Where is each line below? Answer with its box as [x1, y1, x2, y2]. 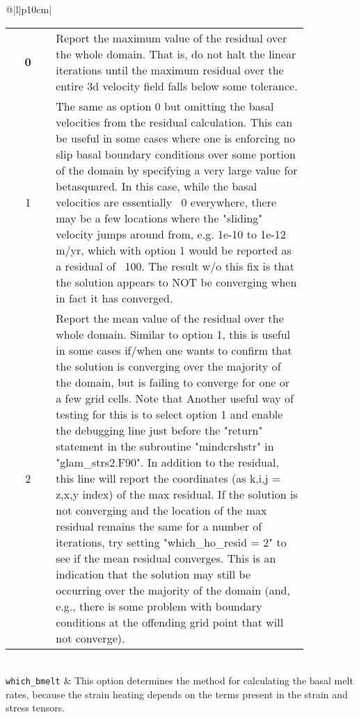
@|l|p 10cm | [6, 2, 52, 16]
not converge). [56, 629, 125, 646]
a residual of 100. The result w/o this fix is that [56, 257, 294, 274]
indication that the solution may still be [56, 565, 251, 582]
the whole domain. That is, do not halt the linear [56, 45, 296, 62]
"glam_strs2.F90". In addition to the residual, [56, 453, 279, 470]
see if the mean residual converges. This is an [56, 549, 276, 566]
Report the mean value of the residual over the [56, 309, 284, 326]
